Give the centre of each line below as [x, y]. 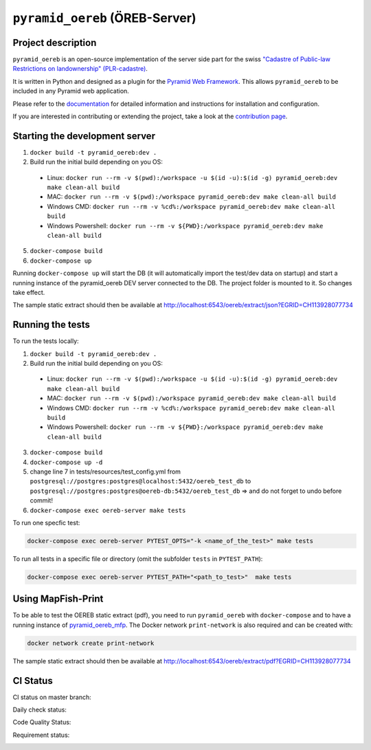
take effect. [29, 293]
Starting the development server [84, 136]
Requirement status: [41, 735]
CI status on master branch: [52, 697]
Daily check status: [40, 710]
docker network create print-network [91, 643]
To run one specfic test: [46, 522]
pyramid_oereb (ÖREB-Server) [104, 18]
